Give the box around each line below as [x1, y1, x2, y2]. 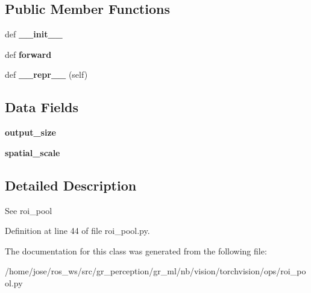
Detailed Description [5, 175, 137, 194]
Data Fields [5, 98, 79, 116]
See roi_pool [5, 204, 52, 216]
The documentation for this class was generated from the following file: [5, 244, 267, 257]
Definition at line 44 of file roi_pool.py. [5, 224, 150, 237]
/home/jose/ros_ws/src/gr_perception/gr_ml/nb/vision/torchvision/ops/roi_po [5, 265, 306, 277]
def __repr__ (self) [5, 68, 88, 81]
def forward [5, 48, 52, 60]
